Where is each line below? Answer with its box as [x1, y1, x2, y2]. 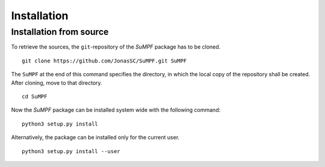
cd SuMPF [22, 93, 48, 100]
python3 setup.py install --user [22, 148, 120, 154]
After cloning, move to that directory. [11, 79, 102, 87]
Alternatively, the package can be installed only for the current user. [11, 134, 180, 141]
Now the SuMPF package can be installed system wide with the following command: [11, 106, 221, 114]
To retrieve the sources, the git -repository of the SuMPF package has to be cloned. [11, 43, 221, 50]
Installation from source [11, 26, 109, 37]
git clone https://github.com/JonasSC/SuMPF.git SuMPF [22, 57, 187, 64]
